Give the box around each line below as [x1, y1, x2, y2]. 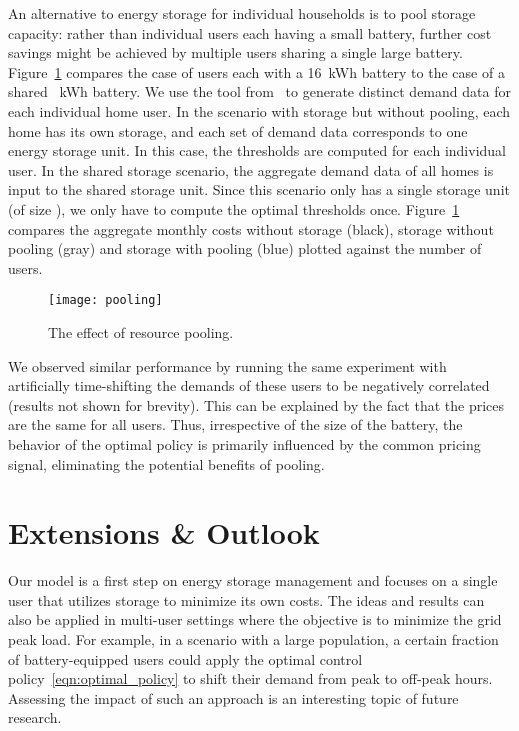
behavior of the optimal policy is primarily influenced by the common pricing [8, 433, 481, 454]
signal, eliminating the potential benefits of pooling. [8, 453, 325, 474]
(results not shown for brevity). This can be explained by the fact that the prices [8, 394, 504, 415]
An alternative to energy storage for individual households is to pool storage [8, 3, 476, 23]
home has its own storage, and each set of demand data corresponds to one [8, 120, 468, 141]
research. [8, 707, 62, 728]
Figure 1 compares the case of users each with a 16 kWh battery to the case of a [8, 61, 505, 82]
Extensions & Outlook [8, 512, 320, 553]
